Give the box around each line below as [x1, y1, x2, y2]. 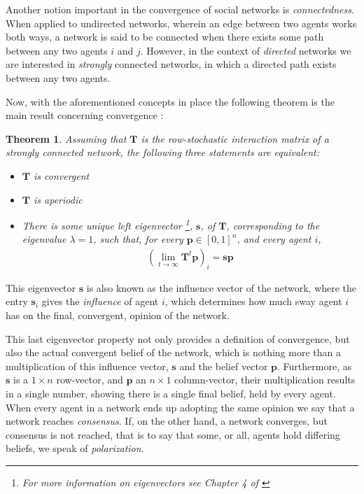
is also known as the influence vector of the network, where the [86, 280, 357, 295]
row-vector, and [56, 372, 123, 387]
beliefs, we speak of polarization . [6, 441, 144, 456]
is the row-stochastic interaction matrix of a [141, 131, 329, 146]
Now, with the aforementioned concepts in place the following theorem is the [6, 94, 335, 108]
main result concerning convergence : [6, 108, 164, 122]
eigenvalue [22, 232, 66, 246]
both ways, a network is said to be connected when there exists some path [6, 29, 324, 44]
